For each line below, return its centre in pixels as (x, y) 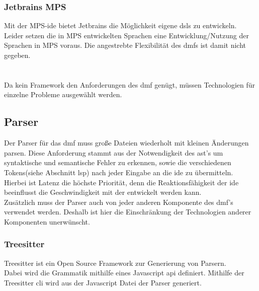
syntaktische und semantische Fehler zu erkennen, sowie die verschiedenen (118, 162)
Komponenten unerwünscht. (47, 221)
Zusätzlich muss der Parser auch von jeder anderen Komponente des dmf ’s (119, 202)
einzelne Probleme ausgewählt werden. (63, 94)
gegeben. (17, 55)
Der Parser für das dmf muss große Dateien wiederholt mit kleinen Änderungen (126, 143)
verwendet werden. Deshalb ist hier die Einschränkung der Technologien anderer (128, 212)
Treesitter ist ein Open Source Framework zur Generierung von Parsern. (115, 263)
